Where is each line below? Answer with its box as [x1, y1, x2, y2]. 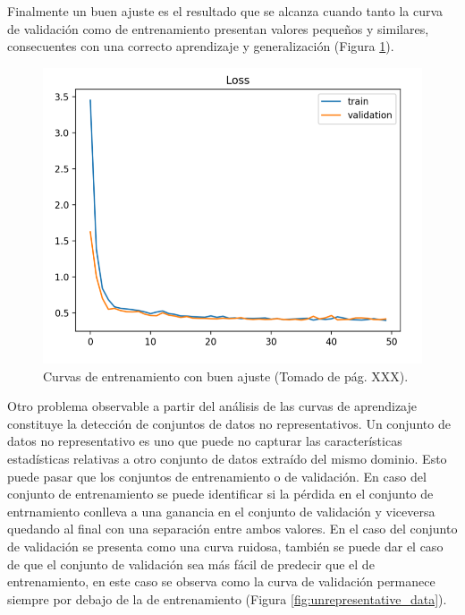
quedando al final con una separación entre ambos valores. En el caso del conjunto [7, 519, 458, 538]
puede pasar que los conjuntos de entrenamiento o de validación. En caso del [7, 466, 427, 485]
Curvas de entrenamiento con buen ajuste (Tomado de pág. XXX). [43, 366, 409, 385]
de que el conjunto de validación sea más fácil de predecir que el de [7, 554, 375, 573]
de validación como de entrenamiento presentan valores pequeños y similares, [7, 19, 429, 38]
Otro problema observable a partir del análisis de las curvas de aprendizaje [7, 397, 417, 415]
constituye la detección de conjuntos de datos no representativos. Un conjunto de [7, 414, 451, 432]
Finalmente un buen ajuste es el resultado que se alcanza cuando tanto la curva [7, 2, 444, 20]
